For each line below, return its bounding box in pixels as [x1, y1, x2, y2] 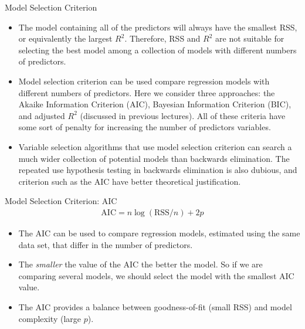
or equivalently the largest [18, 32, 113, 45]
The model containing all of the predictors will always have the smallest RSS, [18, 21, 297, 33]
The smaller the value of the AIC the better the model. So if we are [18, 258, 263, 270]
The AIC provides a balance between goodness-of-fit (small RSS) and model [18, 300, 292, 313]
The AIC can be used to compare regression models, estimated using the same [18, 226, 300, 239]
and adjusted [18, 109, 65, 121]
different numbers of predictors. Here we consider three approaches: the [18, 86, 275, 99]
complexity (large [18, 312, 82, 324]
